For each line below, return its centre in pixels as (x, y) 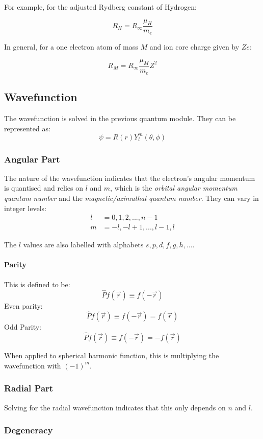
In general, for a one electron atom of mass (71, 46)
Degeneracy (29, 430)
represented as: (27, 128)
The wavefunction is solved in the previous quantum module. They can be (120, 118)
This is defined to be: (37, 284)
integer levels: (25, 208)
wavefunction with (33, 365)
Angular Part (32, 159)
